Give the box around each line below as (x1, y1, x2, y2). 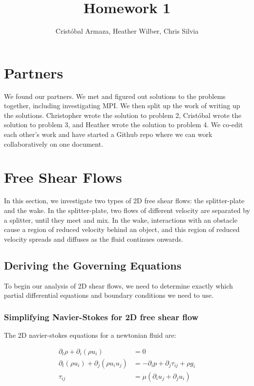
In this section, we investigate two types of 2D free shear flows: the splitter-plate (4, 195, 245, 206)
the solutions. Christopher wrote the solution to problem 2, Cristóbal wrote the (4, 110, 241, 120)
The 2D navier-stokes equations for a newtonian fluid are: (4, 329, 176, 340)
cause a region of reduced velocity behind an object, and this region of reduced (4, 224, 240, 234)
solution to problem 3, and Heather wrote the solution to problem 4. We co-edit (4, 119, 243, 130)
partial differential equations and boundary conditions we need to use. (4, 290, 213, 300)
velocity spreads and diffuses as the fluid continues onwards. (4, 233, 183, 244)
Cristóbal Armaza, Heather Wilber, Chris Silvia (55, 26, 199, 36)
